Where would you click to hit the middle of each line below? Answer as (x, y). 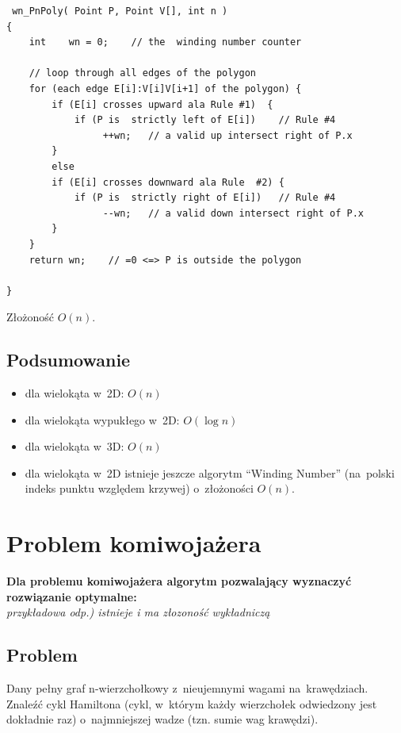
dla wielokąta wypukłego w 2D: (102, 419)
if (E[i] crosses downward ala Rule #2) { (168, 182)
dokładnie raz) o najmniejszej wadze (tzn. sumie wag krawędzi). (162, 719)
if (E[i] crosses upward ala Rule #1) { (162, 104)
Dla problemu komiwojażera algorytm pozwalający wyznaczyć (179, 581)
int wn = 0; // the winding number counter (165, 42)
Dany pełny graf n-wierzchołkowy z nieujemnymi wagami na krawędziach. (187, 688)
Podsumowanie (69, 360)
